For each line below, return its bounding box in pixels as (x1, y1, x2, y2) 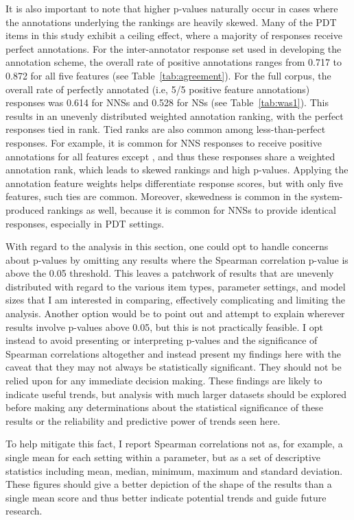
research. (5, 504, 43, 518)
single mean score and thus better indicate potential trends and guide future (5, 490, 327, 504)
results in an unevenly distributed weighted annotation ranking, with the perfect (5, 108, 344, 123)
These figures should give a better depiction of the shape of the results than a (5, 477, 332, 491)
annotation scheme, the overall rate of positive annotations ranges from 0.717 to (5, 55, 342, 69)
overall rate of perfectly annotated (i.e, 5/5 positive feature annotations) (5, 82, 310, 96)
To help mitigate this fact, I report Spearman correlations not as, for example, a (5, 436, 343, 451)
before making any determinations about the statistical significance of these (5, 400, 323, 414)
